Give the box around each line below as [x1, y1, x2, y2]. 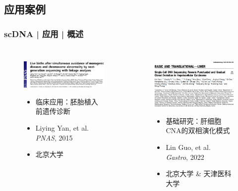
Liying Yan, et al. [35, 122, 89, 133]
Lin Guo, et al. [166, 142, 211, 152]
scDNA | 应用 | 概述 [4, 27, 84, 40]
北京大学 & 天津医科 [166, 168, 232, 179]
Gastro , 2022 [166, 151, 204, 162]
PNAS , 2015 [35, 132, 73, 143]
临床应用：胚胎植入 [35, 96, 98, 106]
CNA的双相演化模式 [166, 125, 230, 136]
